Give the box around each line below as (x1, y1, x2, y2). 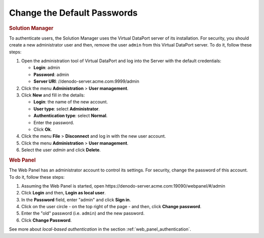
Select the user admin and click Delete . (21, 147, 101, 153)
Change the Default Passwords (9, 7, 138, 18)
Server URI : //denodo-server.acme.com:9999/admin (33, 78, 139, 84)
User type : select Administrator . (33, 106, 100, 112)
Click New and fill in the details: (21, 92, 85, 98)
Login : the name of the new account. (33, 99, 108, 105)
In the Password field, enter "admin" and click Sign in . (21, 196, 131, 203)
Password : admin (33, 71, 69, 77)
